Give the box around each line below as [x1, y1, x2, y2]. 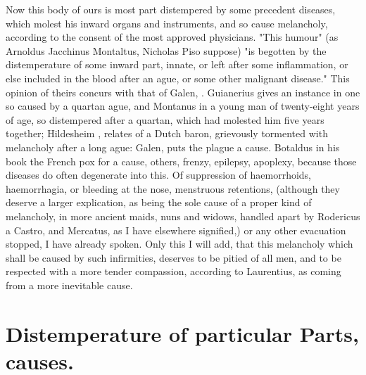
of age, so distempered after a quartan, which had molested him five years [6, 112, 324, 127]
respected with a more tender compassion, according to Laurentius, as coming [6, 264, 341, 279]
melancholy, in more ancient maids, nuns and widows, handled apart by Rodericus [6, 208, 360, 223]
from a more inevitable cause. [6, 277, 133, 292]
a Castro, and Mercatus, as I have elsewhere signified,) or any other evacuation [6, 222, 346, 237]
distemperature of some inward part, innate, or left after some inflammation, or [6, 57, 348, 72]
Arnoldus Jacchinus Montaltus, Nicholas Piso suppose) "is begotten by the [6, 43, 327, 58]
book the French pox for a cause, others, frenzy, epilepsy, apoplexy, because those [6, 153, 357, 168]
